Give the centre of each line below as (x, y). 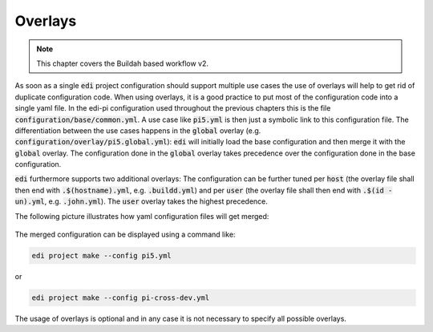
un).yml (30, 202)
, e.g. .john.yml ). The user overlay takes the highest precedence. (156, 201)
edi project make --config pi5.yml (101, 255)
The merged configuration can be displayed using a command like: (125, 235)
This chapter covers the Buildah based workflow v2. (122, 63)
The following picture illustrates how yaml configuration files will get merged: (142, 216)
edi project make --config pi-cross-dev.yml (121, 298)
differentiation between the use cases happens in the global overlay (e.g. (138, 130)
